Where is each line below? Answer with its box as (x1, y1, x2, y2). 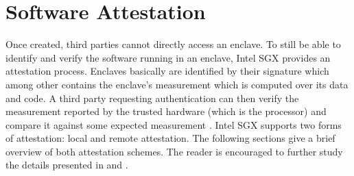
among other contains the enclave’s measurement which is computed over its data (5, 77, 349, 91)
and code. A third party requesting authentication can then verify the (5, 90, 299, 105)
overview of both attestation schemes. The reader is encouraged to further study (5, 144, 343, 158)
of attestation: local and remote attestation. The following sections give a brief (5, 131, 335, 145)
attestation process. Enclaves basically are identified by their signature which (5, 64, 329, 78)
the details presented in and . (5, 158, 128, 172)
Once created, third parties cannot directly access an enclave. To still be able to (5, 37, 341, 51)
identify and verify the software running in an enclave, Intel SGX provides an (5, 50, 331, 64)
